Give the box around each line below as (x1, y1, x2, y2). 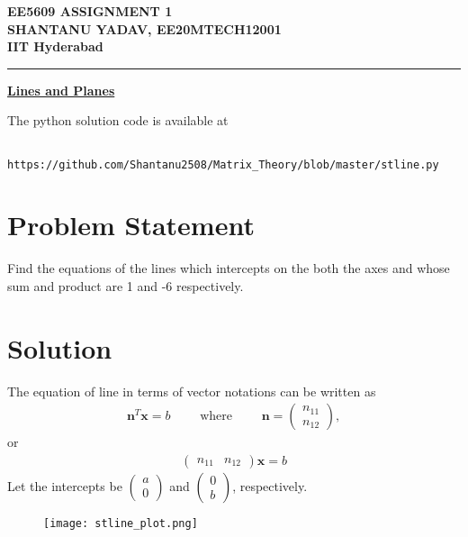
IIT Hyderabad (7, 37, 103, 56)
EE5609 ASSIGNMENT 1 (7, 2, 173, 20)
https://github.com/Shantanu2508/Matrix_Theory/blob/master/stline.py (7, 158, 439, 171)
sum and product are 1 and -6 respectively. (7, 277, 244, 295)
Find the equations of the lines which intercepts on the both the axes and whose (7, 259, 450, 278)
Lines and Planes (7, 80, 115, 99)
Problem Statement (7, 206, 255, 243)
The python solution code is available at (7, 111, 229, 130)
